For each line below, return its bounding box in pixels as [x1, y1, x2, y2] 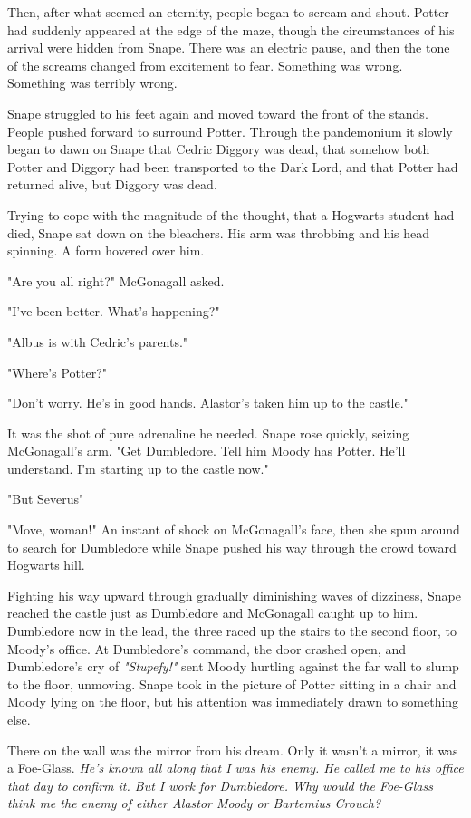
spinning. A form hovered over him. [7, 241, 205, 260]
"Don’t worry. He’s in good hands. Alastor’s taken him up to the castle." [7, 393, 409, 412]
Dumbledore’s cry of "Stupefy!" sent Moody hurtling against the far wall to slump [7, 657, 459, 676]
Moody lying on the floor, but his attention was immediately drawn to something [7, 692, 459, 711]
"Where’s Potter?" [7, 362, 107, 381]
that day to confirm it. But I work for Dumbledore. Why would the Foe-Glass [7, 775, 433, 794]
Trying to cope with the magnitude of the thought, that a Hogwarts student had [7, 205, 455, 224]
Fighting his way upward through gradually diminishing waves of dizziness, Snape [7, 585, 461, 604]
